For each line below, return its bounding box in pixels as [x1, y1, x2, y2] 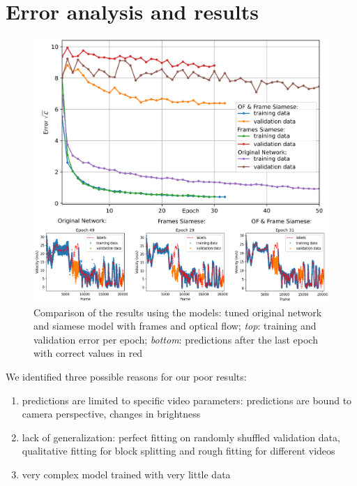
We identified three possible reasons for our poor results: [6, 369, 247, 384]
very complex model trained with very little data [22, 467, 231, 482]
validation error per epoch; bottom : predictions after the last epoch [33, 332, 318, 346]
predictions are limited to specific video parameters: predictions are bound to [22, 392, 352, 407]
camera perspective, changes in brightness [22, 406, 201, 421]
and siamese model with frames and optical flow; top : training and [33, 318, 317, 333]
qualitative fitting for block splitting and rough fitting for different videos [22, 443, 335, 458]
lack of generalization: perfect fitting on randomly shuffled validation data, [22, 429, 340, 444]
